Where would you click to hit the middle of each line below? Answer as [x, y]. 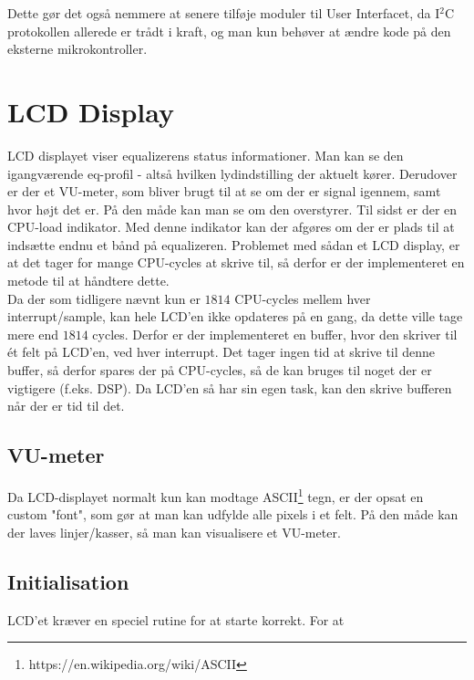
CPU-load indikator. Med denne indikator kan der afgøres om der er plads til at [231, 227]
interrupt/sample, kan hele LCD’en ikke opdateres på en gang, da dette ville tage [235, 316]
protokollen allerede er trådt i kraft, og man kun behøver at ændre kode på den [229, 31]
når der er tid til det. [66, 406]
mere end [33, 334]
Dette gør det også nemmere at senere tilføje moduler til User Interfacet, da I [224, 13]
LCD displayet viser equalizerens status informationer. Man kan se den [206, 155]
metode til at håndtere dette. [88, 281]
